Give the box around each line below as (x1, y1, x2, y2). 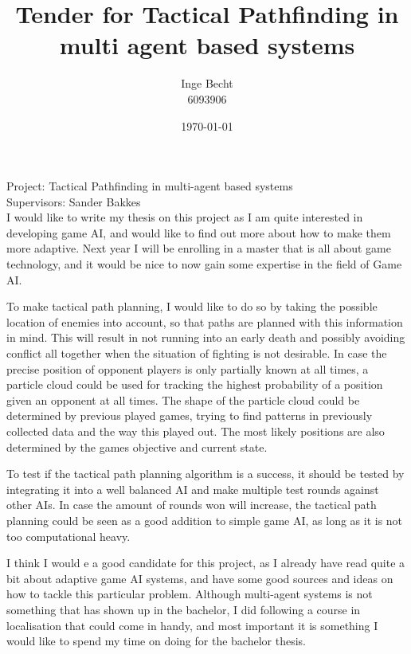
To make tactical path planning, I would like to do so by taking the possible (6, 298, 378, 315)
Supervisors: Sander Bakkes (6, 193, 141, 210)
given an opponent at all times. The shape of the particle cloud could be (6, 391, 360, 408)
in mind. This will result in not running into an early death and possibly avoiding (6, 329, 405, 346)
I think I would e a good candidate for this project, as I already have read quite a (6, 554, 405, 571)
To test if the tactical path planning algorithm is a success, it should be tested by (6, 465, 405, 482)
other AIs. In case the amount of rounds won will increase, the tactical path (6, 496, 377, 513)
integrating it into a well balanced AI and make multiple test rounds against (6, 480, 379, 497)
